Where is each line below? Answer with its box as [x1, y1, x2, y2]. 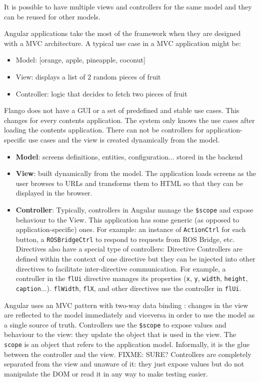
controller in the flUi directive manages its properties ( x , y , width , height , [15, 273, 248, 283]
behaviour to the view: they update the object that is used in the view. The [4, 329, 236, 339]
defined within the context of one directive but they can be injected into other [15, 253, 255, 264]
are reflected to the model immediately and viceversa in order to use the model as [4, 309, 255, 320]
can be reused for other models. [4, 11, 100, 21]
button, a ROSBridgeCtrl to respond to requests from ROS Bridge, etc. [15, 233, 235, 244]
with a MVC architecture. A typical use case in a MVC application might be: [4, 37, 241, 48]
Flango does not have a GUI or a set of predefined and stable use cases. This [4, 105, 239, 115]
